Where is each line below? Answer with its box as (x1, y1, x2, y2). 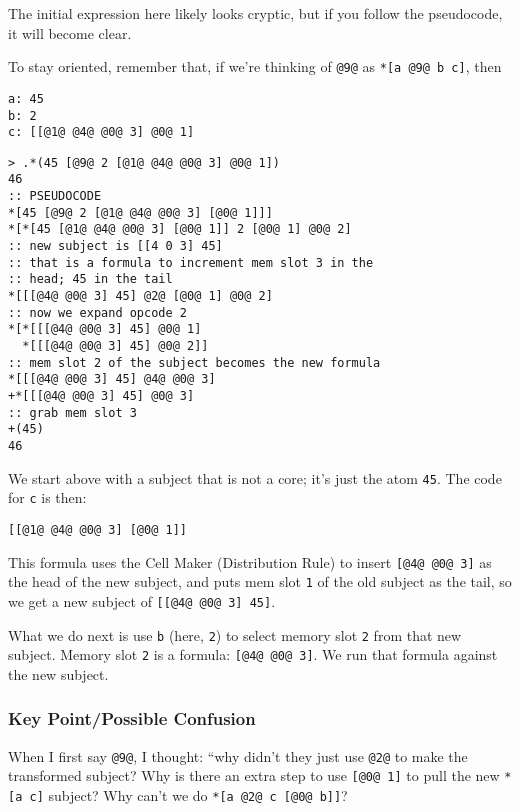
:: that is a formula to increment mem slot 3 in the (8, 255, 374, 270)
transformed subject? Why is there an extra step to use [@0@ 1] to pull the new (8, 765, 500, 786)
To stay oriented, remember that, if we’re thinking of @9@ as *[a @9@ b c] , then (8, 56, 502, 77)
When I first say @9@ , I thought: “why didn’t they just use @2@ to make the (8, 745, 468, 766)
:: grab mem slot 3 (8, 405, 137, 420)
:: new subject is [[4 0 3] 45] (8, 239, 223, 254)
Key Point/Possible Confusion (8, 706, 256, 731)
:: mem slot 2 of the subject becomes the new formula (8, 355, 381, 370)
